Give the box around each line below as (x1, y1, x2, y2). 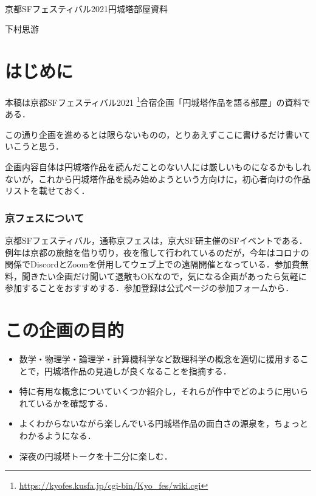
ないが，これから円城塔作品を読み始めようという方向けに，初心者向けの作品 (5, 172, 311, 185)
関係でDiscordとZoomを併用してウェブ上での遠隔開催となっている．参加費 (5, 258, 300, 270)
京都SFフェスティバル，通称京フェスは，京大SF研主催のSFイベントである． (5, 233, 307, 246)
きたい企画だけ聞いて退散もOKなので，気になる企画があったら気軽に (30, 269, 307, 282)
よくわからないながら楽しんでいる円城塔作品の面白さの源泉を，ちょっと (19, 417, 309, 430)
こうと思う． (13, 140, 64, 153)
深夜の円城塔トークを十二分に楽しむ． (19, 449, 173, 462)
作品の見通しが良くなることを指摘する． (69, 364, 232, 377)
